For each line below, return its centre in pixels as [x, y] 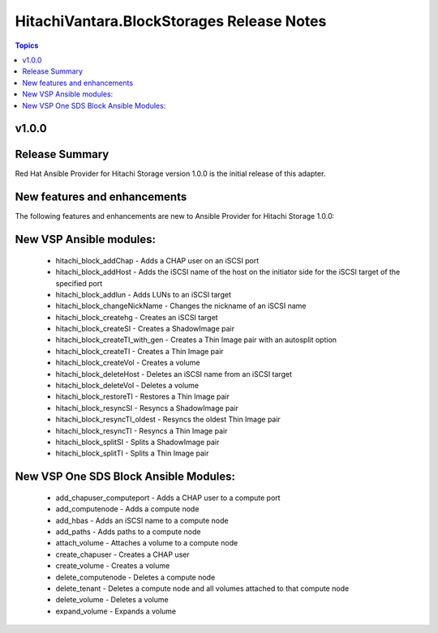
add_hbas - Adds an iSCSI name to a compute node [142, 520]
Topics [27, 45]
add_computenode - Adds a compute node [127, 509]
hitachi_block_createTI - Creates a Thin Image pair [140, 351]
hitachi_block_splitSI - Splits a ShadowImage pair [137, 442]
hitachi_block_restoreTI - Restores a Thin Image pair [143, 396]
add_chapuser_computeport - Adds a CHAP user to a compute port [168, 498]
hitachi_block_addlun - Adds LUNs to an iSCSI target [143, 294]
